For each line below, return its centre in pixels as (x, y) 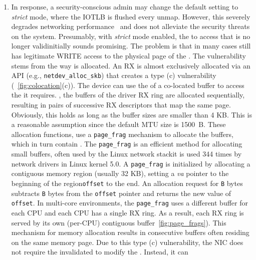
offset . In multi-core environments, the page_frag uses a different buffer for (130, 203)
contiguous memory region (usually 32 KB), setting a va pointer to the (120, 173)
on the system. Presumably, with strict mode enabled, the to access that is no (131, 36)
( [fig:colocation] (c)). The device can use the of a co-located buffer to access (128, 85)
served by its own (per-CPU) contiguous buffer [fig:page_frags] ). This (119, 222)
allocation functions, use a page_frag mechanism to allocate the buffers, (122, 134)
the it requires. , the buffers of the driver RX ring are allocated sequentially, (128, 95)
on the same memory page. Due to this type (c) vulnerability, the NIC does (127, 242)
